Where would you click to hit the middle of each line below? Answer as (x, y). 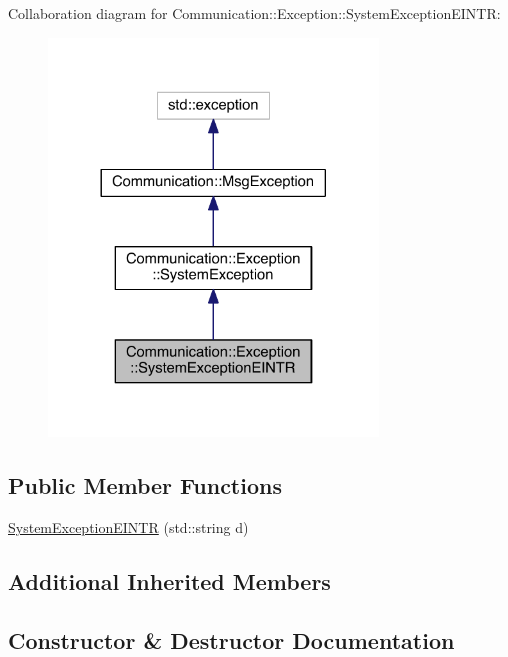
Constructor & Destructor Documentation (231, 639)
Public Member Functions (145, 485)
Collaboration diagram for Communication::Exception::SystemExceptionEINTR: (254, 13)
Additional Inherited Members (169, 581)
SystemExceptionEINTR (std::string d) (128, 527)
